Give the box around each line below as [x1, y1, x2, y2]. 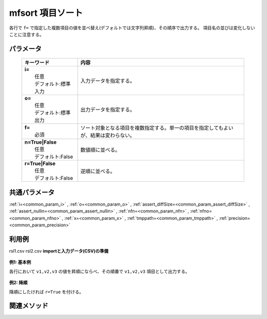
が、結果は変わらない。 [80, 132, 135, 139]
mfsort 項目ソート [9, 7, 83, 18]
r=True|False [24, 160, 56, 167]
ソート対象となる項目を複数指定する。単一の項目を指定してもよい [80, 124, 233, 131]
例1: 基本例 [9, 259, 32, 265]
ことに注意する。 [9, 31, 44, 37]
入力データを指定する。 [80, 77, 135, 84]
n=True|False [24, 139, 57, 146]
